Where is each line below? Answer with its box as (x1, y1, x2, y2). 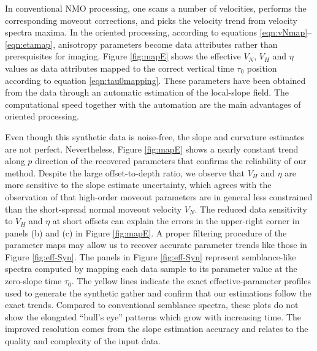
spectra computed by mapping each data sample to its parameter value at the (5, 262, 297, 275)
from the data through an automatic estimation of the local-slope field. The (5, 86, 289, 99)
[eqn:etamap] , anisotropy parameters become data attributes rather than (5, 37, 278, 50)
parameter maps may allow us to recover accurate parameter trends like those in (5, 238, 307, 251)
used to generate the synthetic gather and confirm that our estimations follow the (5, 286, 311, 299)
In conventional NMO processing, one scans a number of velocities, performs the (5, 2, 307, 14)
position (246, 61, 277, 74)
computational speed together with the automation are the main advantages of (5, 97, 301, 110)
